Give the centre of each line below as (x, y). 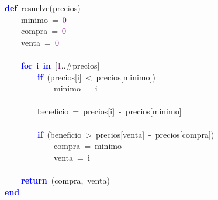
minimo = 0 (44, 19)
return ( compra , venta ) (65, 180)
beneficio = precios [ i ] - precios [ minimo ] (109, 111)
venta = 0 (40, 42)
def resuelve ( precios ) (43, 8)
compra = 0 (44, 31)
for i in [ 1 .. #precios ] (60, 65)
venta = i (72, 157)
